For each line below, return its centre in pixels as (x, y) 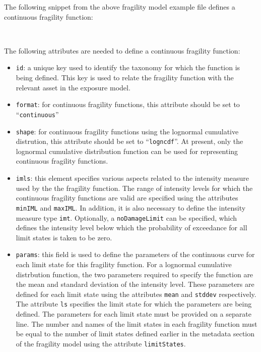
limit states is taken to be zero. (64, 237)
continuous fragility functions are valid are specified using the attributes (127, 198)
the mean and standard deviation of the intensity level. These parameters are (135, 284)
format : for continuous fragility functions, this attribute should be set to (128, 104)
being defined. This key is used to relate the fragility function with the (125, 78)
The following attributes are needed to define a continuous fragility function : (122, 50)
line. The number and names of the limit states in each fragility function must (137, 323)
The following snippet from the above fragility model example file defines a (120, 7)
